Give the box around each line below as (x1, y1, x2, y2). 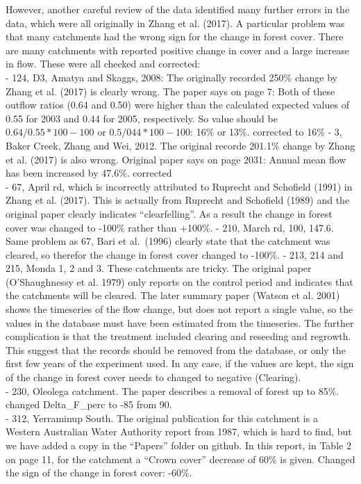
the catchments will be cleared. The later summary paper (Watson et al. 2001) (6, 288, 340, 302)
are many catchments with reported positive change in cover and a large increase (6, 42, 350, 57)
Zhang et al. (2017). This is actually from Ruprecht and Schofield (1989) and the (6, 193, 350, 207)
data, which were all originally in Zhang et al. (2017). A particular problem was (6, 15, 345, 30)
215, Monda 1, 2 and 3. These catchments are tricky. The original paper (6, 261, 312, 275)
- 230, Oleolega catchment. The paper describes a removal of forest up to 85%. (6, 383, 339, 398)
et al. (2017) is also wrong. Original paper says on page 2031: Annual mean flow (6, 152, 346, 166)
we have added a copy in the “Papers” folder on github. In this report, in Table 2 (6, 438, 351, 452)
